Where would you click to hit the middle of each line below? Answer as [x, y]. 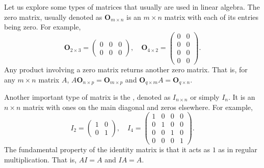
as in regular [238, 149]
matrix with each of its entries [212, 17]
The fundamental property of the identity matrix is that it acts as [107, 149]
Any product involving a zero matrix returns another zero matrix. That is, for [126, 69]
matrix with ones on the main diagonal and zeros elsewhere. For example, [138, 107]
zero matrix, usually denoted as [53, 17]
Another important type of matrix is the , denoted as [87, 97]
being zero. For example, [43, 27]
